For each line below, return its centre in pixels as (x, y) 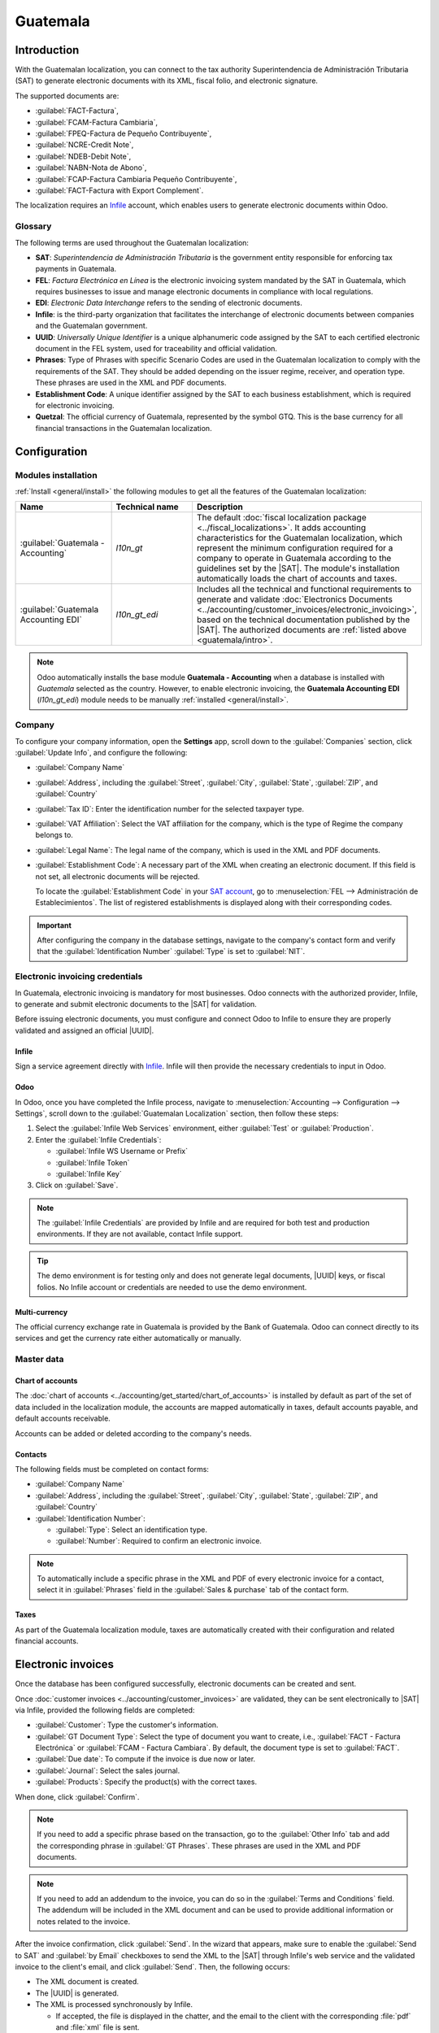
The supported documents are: (67, 96)
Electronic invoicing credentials (79, 977)
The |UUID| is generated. (77, 1993)
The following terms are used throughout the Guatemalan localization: (132, 242)
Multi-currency (41, 1312)
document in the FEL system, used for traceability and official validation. (156, 349)
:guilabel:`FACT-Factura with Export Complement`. (120, 190)
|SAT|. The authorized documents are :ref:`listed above (301, 630)
